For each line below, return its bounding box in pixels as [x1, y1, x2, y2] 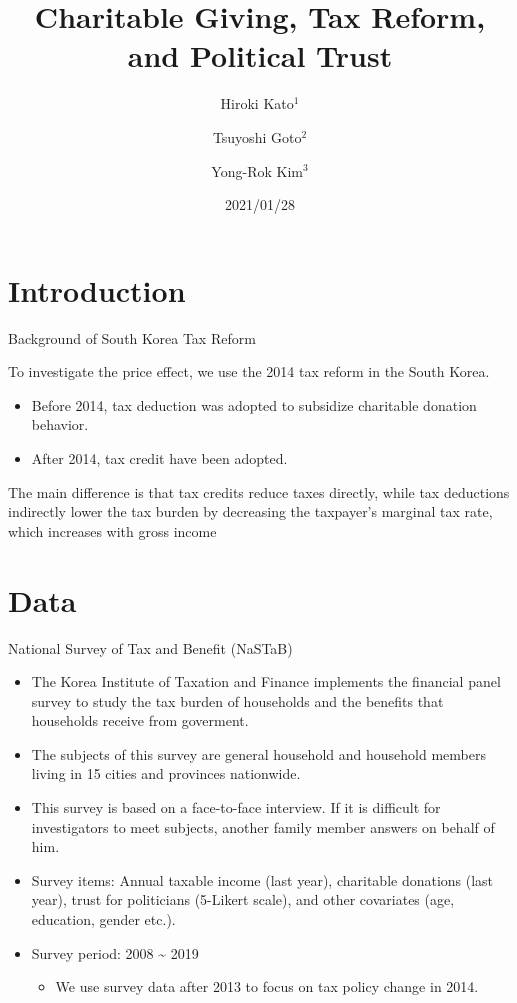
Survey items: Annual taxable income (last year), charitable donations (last [31, 869, 494, 890]
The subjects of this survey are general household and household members [31, 743, 486, 764]
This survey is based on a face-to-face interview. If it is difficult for [31, 797, 441, 818]
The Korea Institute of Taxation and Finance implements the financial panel [31, 671, 501, 692]
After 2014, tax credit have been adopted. [31, 448, 288, 468]
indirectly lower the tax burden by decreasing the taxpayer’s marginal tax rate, [8, 501, 493, 522]
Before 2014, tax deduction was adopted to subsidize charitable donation [31, 394, 477, 415]
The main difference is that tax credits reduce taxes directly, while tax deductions [8, 481, 510, 502]
